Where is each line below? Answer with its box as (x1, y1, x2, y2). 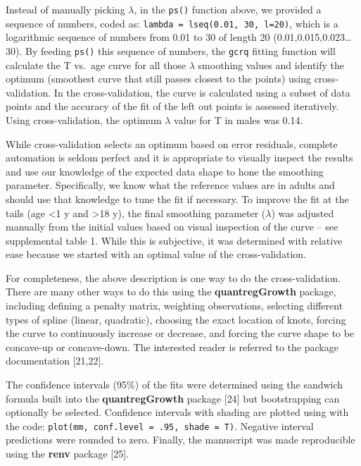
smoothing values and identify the (198, 57, 345, 72)
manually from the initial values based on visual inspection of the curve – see (6, 219, 338, 234)
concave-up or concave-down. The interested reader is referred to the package (6, 339, 338, 354)
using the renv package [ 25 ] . (6, 446, 129, 461)
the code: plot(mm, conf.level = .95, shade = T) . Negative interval (6, 418, 314, 433)
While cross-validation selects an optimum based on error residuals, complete (6, 136, 338, 151)
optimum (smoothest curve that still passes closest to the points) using (6, 71, 311, 86)
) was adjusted (271, 205, 334, 220)
